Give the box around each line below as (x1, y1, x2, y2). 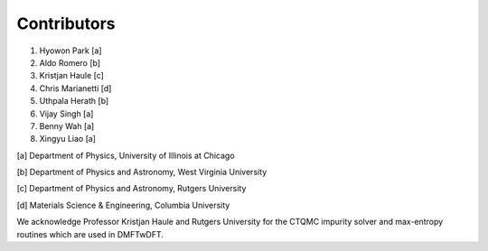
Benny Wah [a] (39, 120, 95, 131)
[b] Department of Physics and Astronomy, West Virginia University (16, 167, 267, 178)
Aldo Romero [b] (39, 57, 101, 68)
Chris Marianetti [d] (39, 82, 112, 94)
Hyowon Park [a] (39, 45, 103, 56)
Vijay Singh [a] (39, 108, 94, 119)
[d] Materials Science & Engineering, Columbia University (16, 200, 230, 210)
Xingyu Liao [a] (39, 134, 97, 144)
